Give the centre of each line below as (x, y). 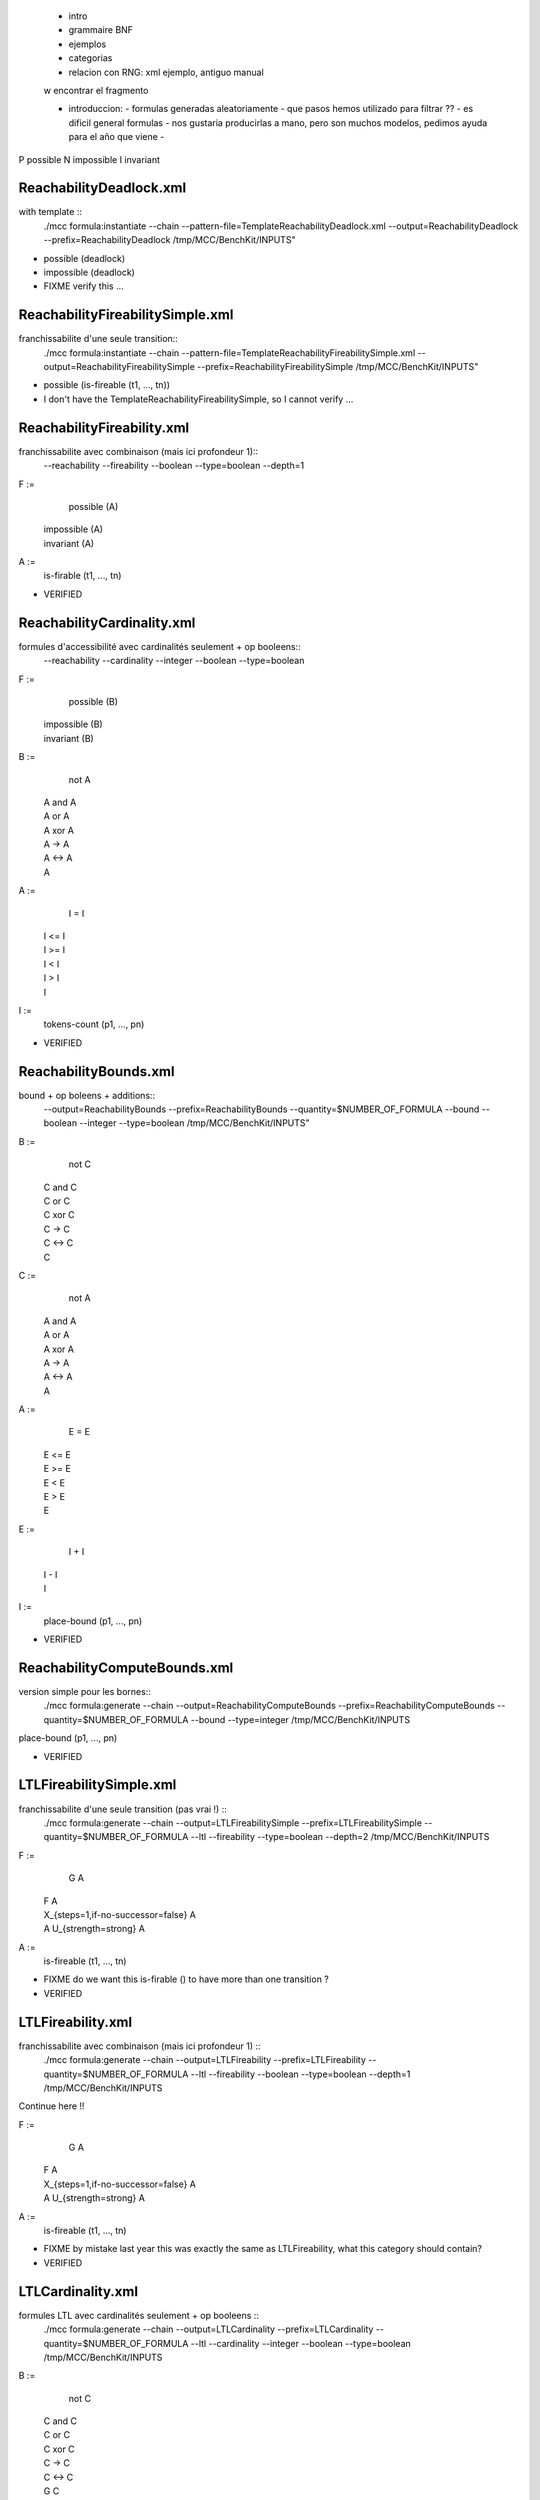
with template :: (50, 212)
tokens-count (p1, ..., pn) (94, 1024)
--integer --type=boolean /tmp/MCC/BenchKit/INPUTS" (194, 1123)
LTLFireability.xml (75, 2021)
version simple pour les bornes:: (85, 1692)
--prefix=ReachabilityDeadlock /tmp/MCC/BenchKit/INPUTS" (169, 240)
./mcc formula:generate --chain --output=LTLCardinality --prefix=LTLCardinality (208, 2329)
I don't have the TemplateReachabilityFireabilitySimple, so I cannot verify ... (198, 399)
